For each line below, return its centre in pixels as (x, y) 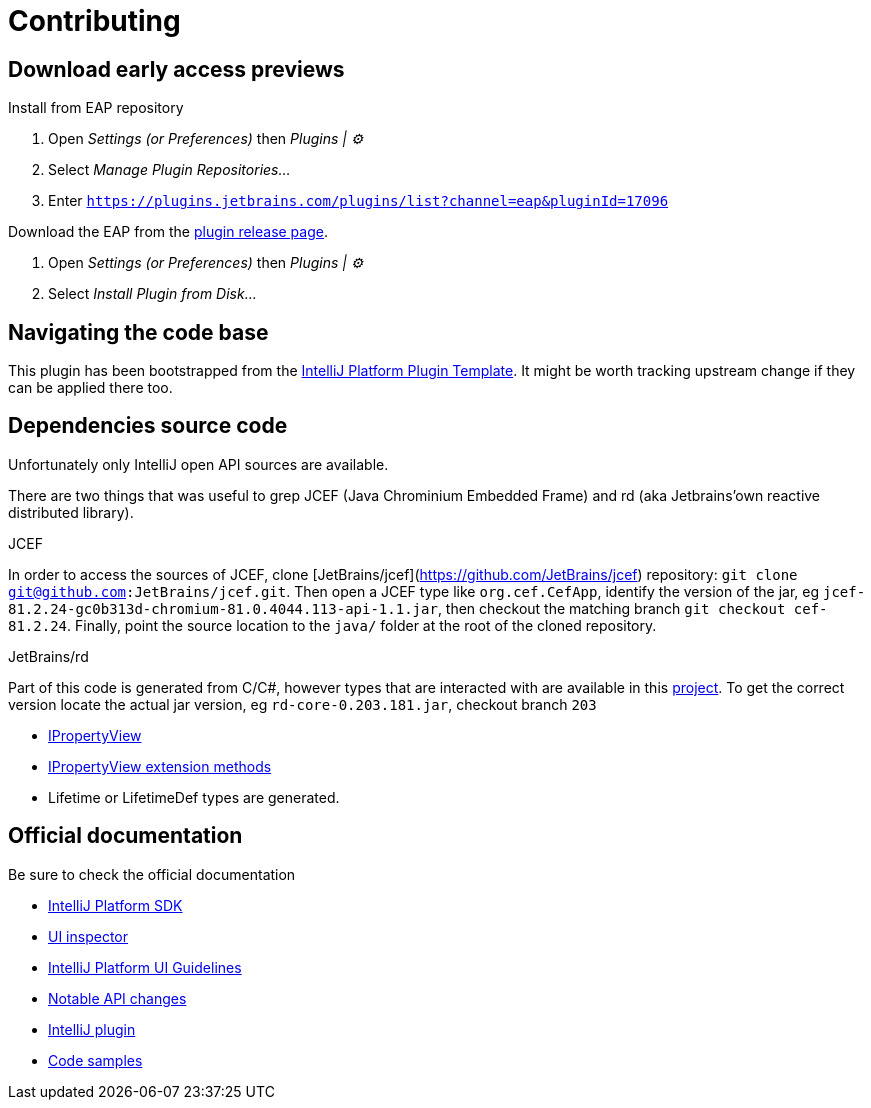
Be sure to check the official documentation (152, 874)
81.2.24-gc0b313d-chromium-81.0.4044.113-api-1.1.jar (223, 608)
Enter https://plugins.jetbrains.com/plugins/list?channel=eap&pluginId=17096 (358, 201)
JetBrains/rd (48, 656)
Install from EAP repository (96, 108)
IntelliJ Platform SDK (115, 905)
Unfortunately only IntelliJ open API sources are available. (198, 464)
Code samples (95, 1060)
